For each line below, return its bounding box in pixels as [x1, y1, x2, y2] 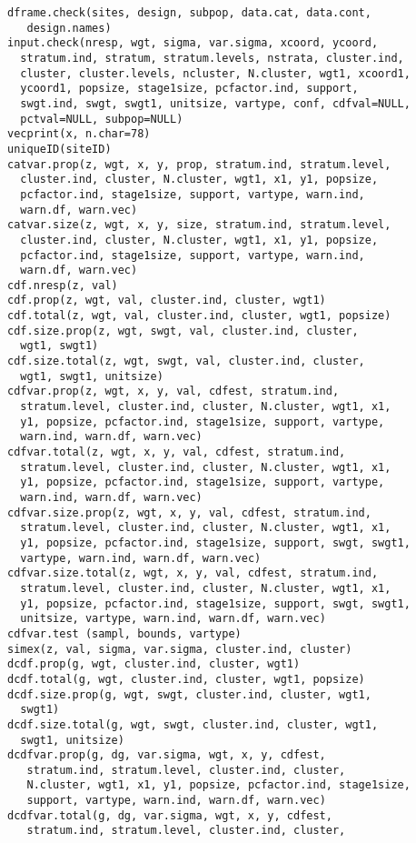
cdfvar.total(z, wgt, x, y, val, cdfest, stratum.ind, [7, 446, 346, 459]
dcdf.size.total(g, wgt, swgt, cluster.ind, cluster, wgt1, [7, 718, 379, 731]
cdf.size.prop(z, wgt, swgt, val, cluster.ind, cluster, [7, 324, 359, 337]
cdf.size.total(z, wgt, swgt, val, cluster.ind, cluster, [7, 355, 365, 368]
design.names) [26, 21, 112, 35]
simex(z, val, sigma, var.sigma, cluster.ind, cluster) [7, 642, 352, 656]
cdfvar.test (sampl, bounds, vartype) [7, 627, 242, 640]
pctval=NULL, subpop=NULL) [20, 112, 183, 125]
